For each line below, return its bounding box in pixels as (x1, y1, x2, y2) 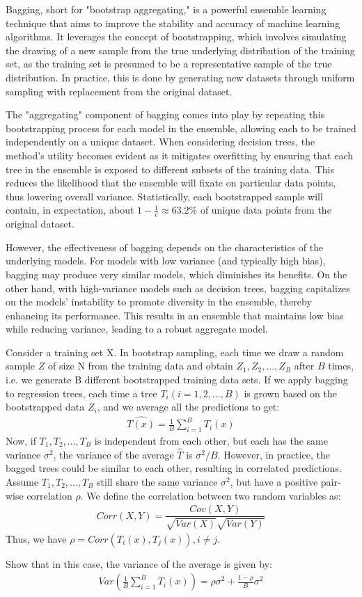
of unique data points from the (200, 202, 331, 217)
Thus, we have (6, 531, 67, 546)
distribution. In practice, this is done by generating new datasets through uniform (6, 70, 355, 84)
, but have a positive (230, 474, 318, 488)
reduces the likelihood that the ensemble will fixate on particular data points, (6, 175, 336, 190)
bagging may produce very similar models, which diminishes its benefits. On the (6, 266, 347, 281)
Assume (6, 474, 39, 488)
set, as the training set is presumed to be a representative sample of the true (6, 56, 332, 71)
